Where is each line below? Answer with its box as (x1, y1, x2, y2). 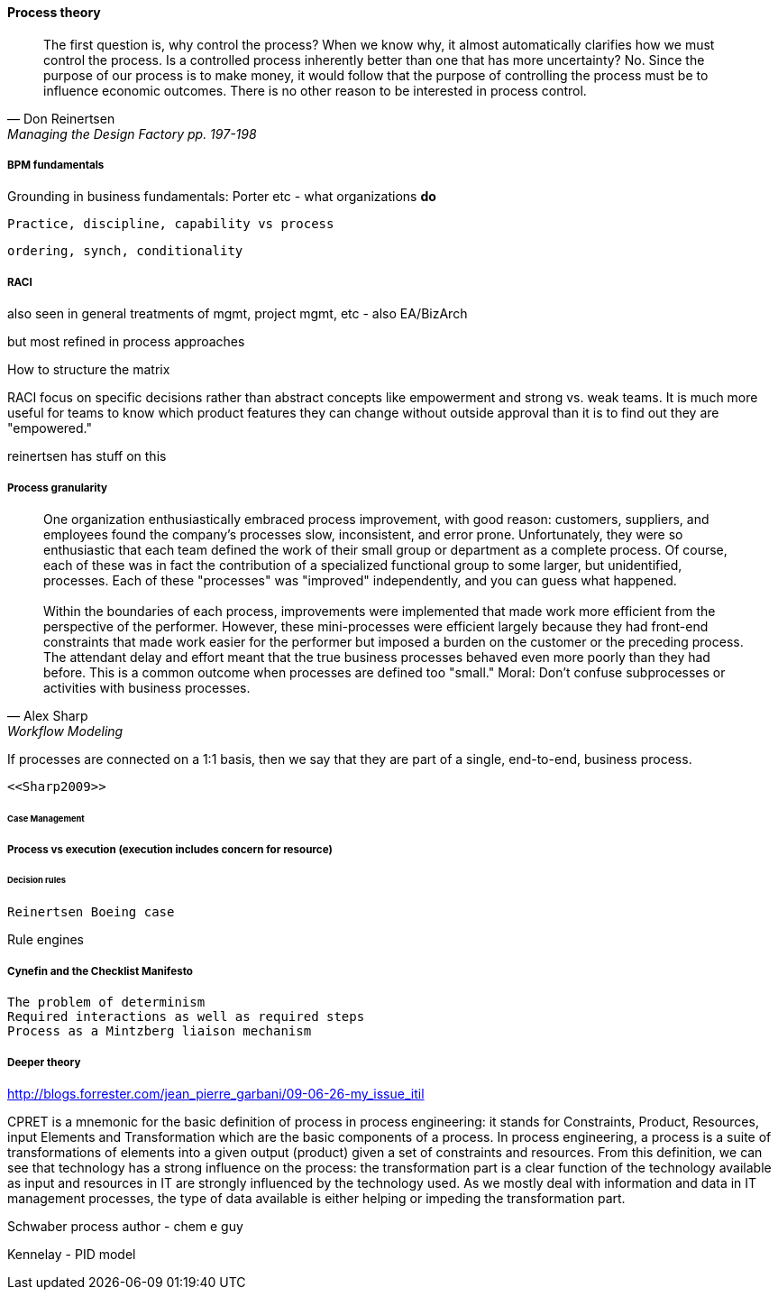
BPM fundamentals (7, 159, 105, 171)
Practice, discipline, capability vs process (7, 216, 334, 232)
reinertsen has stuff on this (7, 448, 167, 465)
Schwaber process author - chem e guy (7, 1218, 243, 1234)
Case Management (7, 813, 85, 823)
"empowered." (7, 420, 93, 437)
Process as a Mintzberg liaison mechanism (7, 1024, 312, 1039)
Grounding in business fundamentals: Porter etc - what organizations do (7, 189, 436, 205)
